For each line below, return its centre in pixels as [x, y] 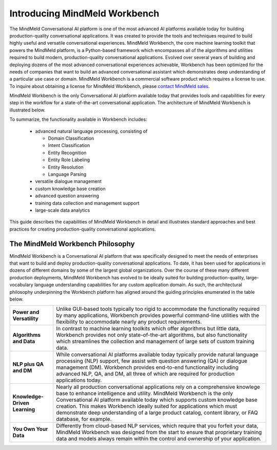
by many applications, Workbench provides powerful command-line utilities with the [157, 315]
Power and [26, 312]
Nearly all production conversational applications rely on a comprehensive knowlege [158, 387]
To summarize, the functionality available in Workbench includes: [78, 119]
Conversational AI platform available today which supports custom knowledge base [157, 400]
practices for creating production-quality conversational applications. [83, 229]
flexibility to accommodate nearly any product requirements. [129, 322]
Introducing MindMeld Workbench [84, 13]
